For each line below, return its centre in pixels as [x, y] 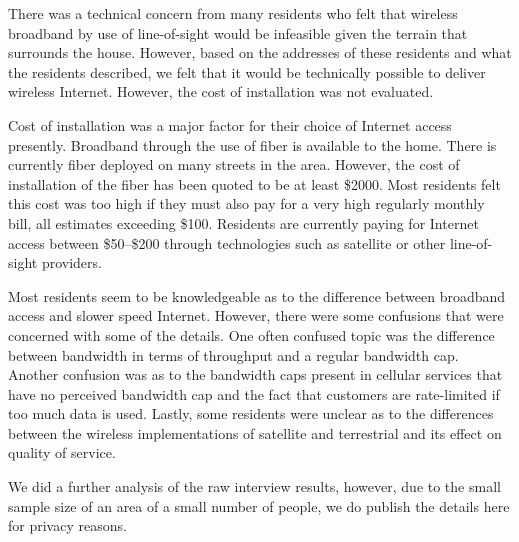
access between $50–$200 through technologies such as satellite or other [227, 242]
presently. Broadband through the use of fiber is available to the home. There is [252, 144]
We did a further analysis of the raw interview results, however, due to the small [254, 486]
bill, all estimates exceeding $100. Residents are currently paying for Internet [243, 222]
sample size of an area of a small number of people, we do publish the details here [259, 505]
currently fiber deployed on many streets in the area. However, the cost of [234, 164]
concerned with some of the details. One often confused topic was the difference [251, 334]
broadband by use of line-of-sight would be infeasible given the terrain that [238, 32]
